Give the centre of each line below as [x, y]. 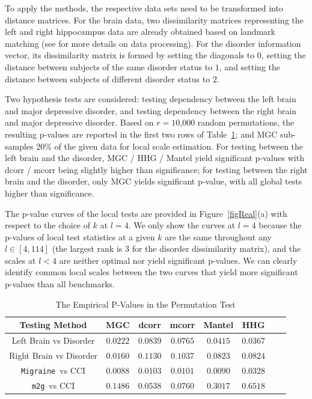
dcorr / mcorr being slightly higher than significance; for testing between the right [156, 169]
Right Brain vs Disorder [54, 355]
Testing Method [53, 325]
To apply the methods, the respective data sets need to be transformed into [144, 8]
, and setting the [249, 66]
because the [280, 225]
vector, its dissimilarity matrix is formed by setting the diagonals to [130, 55]
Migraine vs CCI [53, 370]
